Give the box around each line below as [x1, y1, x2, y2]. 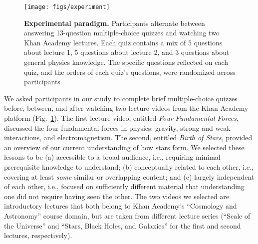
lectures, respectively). [4, 230, 72, 241]
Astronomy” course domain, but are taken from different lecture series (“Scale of [4, 210, 251, 221]
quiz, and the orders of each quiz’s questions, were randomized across [24, 66, 236, 77]
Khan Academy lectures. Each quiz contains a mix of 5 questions [24, 37, 223, 47]
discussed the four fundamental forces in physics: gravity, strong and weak [4, 122, 231, 133]
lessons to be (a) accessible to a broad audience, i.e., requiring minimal [4, 152, 221, 162]
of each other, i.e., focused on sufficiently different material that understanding [4, 181, 245, 192]
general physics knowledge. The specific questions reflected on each [24, 57, 229, 67]
